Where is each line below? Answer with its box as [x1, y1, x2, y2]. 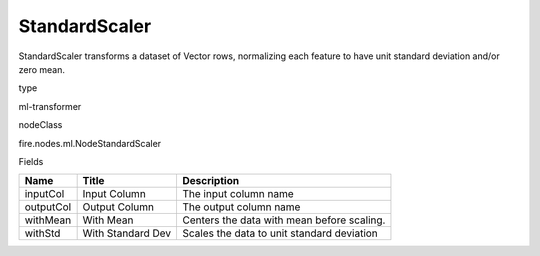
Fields [18, 155, 44, 167]
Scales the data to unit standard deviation [181, 226, 379, 240]
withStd [24, 226, 61, 240]
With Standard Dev [82, 226, 172, 240]
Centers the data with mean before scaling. [181, 213, 386, 227]
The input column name [181, 187, 294, 201]
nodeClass [18, 119, 63, 131]
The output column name [181, 200, 301, 214]
